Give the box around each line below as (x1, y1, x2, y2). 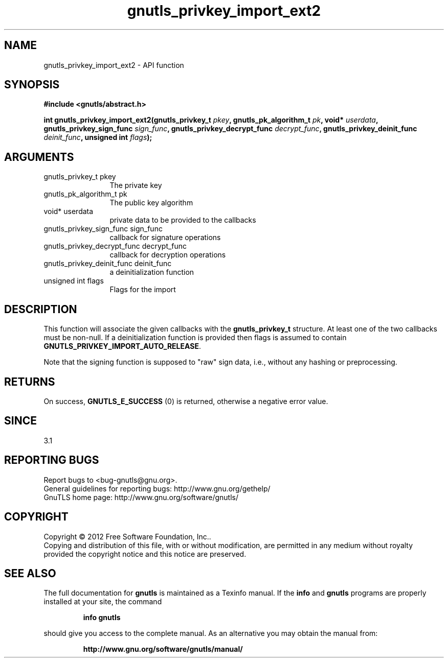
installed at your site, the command (43, 597, 162, 606)
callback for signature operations (109, 233, 221, 242)
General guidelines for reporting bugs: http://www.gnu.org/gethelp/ (43, 484, 271, 493)
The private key (109, 181, 162, 190)
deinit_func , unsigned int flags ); (43, 133, 152, 142)
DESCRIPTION (4, 302, 77, 316)
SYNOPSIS (4, 78, 60, 91)
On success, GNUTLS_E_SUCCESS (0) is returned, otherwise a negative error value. (43, 396, 328, 406)
